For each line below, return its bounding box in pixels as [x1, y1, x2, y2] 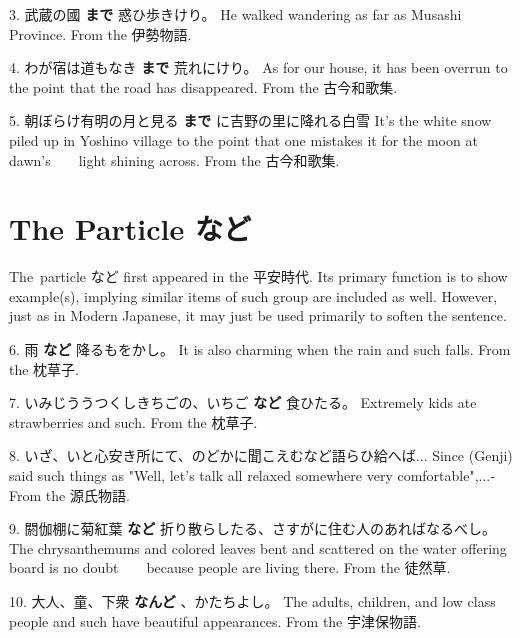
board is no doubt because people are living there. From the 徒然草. [9, 557, 451, 578]
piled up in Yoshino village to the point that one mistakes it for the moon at [9, 129, 478, 150]
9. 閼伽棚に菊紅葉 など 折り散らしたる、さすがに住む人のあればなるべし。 [9, 518, 496, 539]
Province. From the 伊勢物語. [9, 23, 192, 44]
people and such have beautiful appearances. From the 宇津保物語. [9, 610, 421, 631]
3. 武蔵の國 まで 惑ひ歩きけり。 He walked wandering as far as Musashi [9, 4, 462, 24]
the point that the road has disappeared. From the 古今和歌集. [9, 76, 398, 97]
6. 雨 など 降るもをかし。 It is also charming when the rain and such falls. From [9, 339, 511, 360]
